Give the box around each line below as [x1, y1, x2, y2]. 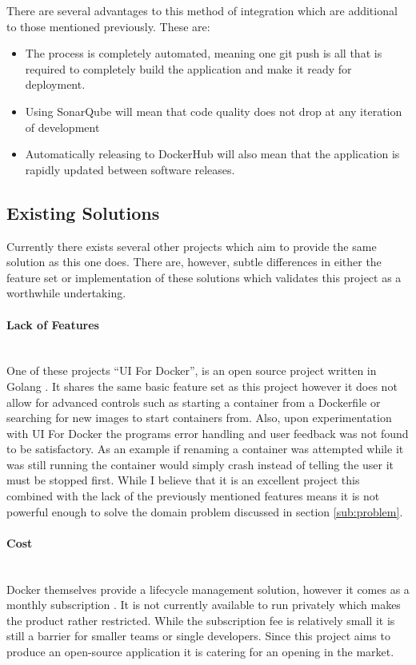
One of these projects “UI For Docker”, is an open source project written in [6, 362, 377, 379]
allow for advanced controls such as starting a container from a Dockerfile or [6, 393, 381, 410]
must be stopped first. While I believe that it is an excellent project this [6, 472, 360, 488]
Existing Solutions [6, 200, 160, 225]
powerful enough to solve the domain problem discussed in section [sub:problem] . [6, 503, 403, 520]
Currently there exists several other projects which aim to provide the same [6, 237, 377, 254]
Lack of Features [6, 316, 99, 332]
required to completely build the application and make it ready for [25, 60, 352, 77]
